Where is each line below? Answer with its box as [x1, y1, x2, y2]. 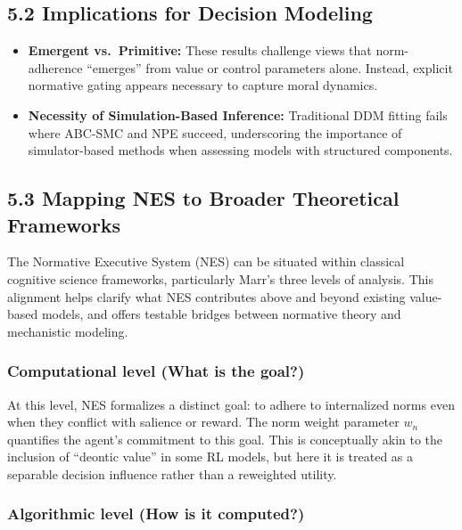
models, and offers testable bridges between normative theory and [41, 305, 401, 323]
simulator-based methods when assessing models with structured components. [28, 141, 453, 159]
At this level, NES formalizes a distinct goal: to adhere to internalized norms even [7, 395, 455, 413]
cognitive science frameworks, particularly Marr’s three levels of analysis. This [7, 269, 433, 288]
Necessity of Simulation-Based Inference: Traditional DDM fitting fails [28, 105, 448, 124]
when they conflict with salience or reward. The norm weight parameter [7, 412, 400, 431]
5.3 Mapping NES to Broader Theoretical [7, 184, 400, 212]
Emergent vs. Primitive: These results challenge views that [28, 41, 372, 60]
